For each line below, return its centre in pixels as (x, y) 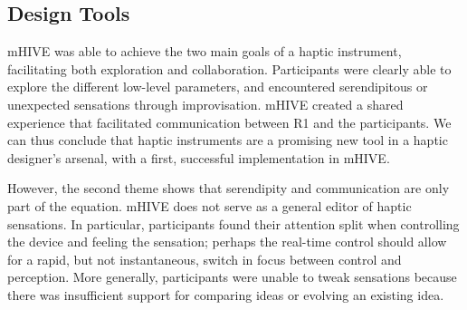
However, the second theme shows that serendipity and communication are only (229, 188)
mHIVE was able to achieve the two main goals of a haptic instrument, (205, 51)
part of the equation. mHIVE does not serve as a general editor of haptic (210, 205)
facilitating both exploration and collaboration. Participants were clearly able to (229, 68)
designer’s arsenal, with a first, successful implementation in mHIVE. (199, 157)
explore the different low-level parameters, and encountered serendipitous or (218, 87)
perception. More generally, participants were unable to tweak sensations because (232, 277)
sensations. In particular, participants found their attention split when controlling (233, 223)
